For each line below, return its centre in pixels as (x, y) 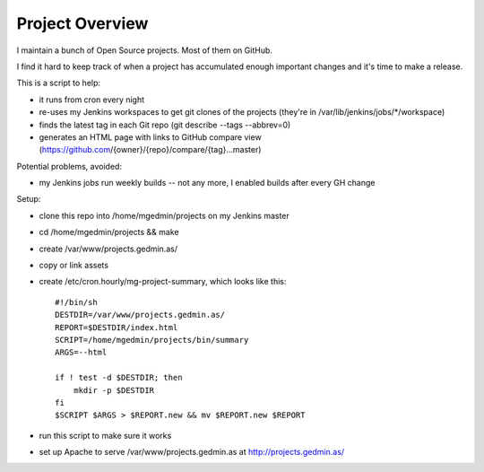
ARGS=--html (81, 353)
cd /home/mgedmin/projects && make (109, 232)
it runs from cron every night (92, 100)
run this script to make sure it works (105, 435)
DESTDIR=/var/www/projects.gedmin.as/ (140, 315)
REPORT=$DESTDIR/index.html (117, 327)
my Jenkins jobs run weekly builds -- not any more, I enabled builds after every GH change (207, 183)
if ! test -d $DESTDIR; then (119, 378)
